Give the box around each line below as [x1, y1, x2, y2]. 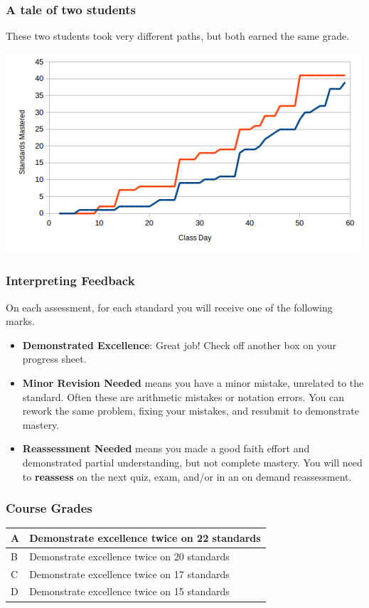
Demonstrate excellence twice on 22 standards [29, 530, 261, 545]
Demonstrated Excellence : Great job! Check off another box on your [22, 337, 337, 352]
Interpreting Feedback [6, 272, 135, 289]
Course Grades [6, 499, 92, 517]
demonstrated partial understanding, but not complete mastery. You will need [22, 454, 363, 469]
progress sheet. [22, 351, 87, 366]
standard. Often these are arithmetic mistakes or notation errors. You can [22, 389, 344, 404]
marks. [6, 314, 35, 329]
